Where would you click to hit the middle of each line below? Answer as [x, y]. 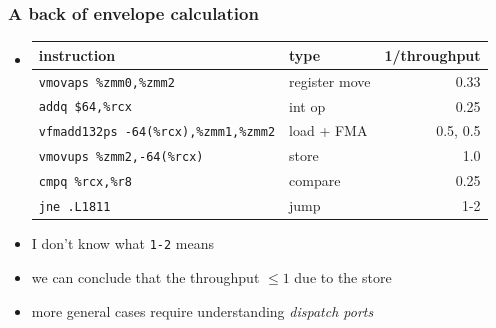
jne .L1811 [74, 207]
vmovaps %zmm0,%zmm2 [106, 82]
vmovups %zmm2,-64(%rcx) [121, 157]
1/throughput [432, 54]
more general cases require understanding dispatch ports [202, 310]
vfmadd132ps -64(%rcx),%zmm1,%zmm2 [157, 132]
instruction [77, 54]
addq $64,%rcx [85, 107]
